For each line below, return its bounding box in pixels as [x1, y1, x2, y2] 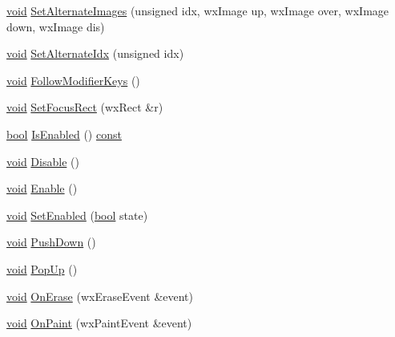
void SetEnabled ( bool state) [6, 206, 148, 223]
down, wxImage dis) [6, 18, 105, 35]
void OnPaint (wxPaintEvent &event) [6, 315, 192, 331]
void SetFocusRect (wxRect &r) [6, 99, 163, 116]
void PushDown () [6, 233, 96, 250]
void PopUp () [6, 260, 78, 277]
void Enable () [6, 180, 78, 197]
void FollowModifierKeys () [6, 71, 140, 88]
